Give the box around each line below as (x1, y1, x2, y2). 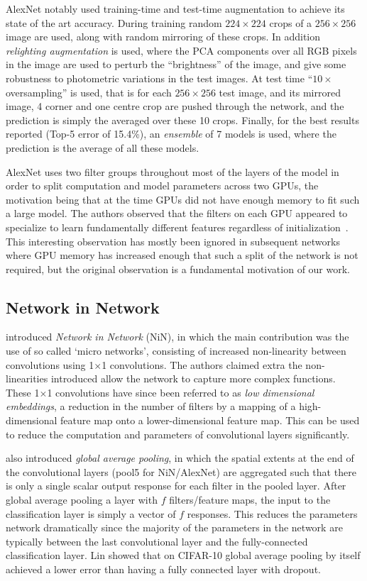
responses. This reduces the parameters (187, 506, 358, 521)
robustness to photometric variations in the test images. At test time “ (6, 70, 313, 85)
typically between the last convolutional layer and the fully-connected (6, 533, 308, 548)
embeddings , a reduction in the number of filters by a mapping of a (6, 399, 296, 414)
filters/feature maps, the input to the (169, 492, 331, 507)
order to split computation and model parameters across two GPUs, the (6, 178, 319, 193)
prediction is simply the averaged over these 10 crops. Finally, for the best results (6, 112, 359, 127)
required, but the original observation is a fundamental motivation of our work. (6, 261, 351, 276)
